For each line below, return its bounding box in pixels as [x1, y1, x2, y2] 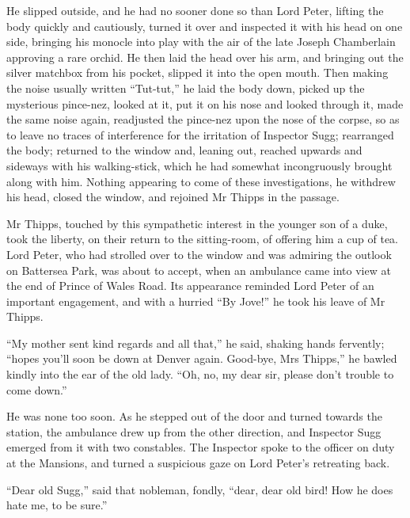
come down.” [6, 381, 67, 398]
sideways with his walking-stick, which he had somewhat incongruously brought [6, 157, 393, 173]
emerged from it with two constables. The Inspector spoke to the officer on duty [6, 439, 395, 455]
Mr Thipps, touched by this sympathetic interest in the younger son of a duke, [6, 215, 388, 231]
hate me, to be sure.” [6, 497, 108, 513]
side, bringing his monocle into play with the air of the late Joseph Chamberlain [6, 33, 396, 50]
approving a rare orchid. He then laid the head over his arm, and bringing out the [6, 48, 404, 65]
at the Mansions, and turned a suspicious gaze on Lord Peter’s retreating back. [6, 455, 390, 471]
